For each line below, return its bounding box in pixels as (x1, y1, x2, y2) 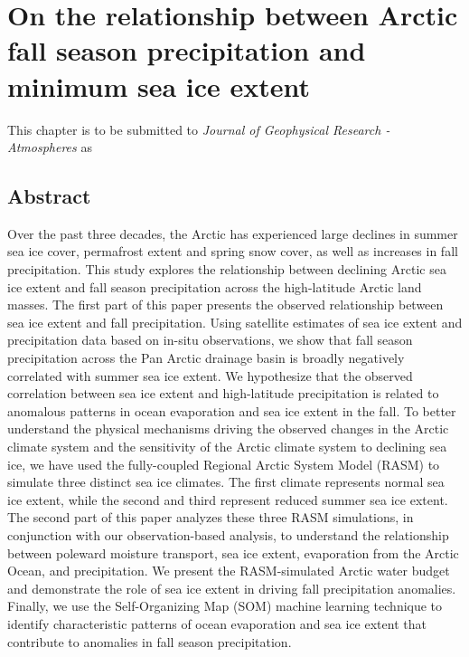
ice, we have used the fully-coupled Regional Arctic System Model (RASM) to (7, 454, 440, 473)
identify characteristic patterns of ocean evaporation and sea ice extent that (7, 614, 427, 633)
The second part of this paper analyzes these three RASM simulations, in (7, 508, 414, 527)
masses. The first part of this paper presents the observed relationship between (7, 295, 444, 314)
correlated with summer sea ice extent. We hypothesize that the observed (7, 366, 413, 385)
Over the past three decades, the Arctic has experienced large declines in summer (7, 224, 458, 243)
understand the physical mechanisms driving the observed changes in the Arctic (7, 419, 449, 438)
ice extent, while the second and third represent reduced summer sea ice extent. (7, 490, 448, 509)
